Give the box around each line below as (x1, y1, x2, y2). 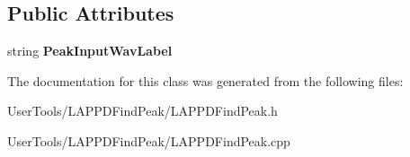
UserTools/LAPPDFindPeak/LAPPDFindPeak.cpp (7, 131, 290, 150)
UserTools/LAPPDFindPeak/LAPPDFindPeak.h (7, 101, 278, 120)
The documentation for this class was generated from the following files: (7, 71, 404, 90)
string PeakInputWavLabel (7, 41, 173, 60)
